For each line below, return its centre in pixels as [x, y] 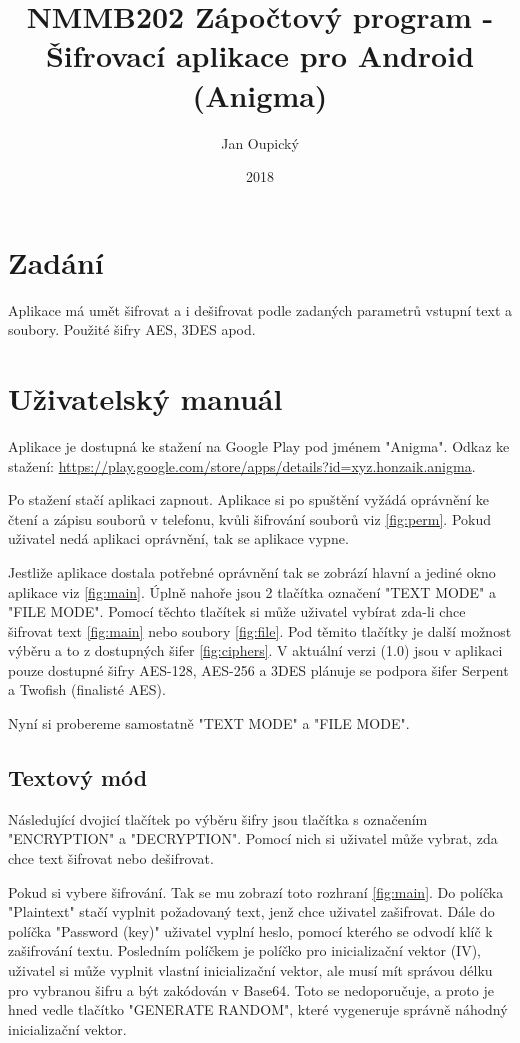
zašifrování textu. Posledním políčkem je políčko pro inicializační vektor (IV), [244, 950]
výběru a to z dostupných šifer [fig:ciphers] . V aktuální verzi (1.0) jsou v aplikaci [255, 650]
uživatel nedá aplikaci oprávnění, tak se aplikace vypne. [178, 538]
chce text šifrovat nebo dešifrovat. [111, 858]
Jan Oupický [260, 142]
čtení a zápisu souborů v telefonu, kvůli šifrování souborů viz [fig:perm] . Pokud [249, 518]
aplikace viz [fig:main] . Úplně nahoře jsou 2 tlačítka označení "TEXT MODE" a [252, 591]
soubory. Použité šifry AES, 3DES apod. [132, 329]
